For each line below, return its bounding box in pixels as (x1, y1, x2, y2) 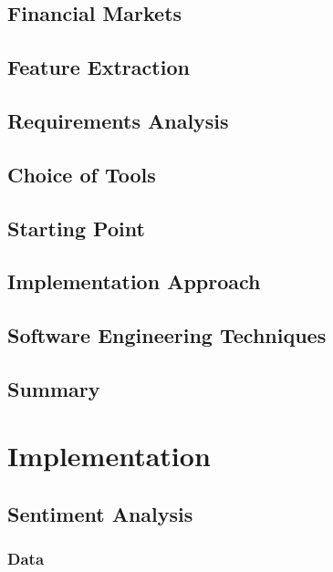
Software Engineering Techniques (7, 321, 327, 349)
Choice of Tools (7, 160, 156, 188)
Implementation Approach (7, 267, 261, 296)
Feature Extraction (7, 53, 190, 81)
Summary (7, 374, 100, 402)
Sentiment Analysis (7, 500, 193, 528)
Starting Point (7, 213, 145, 242)
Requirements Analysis (7, 106, 229, 134)
